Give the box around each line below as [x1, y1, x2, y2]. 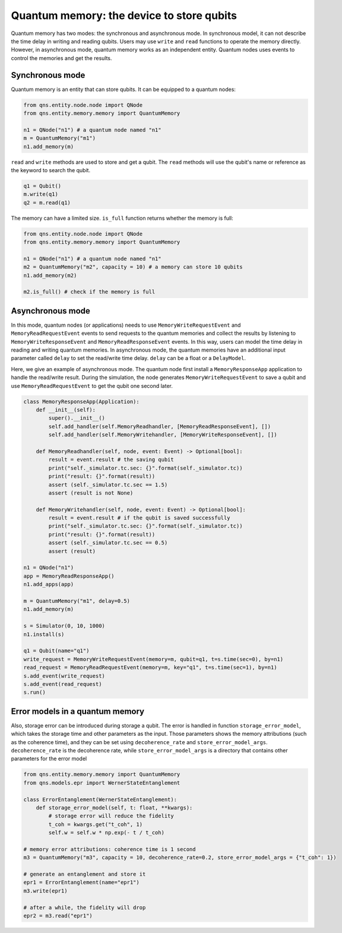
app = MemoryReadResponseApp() [23, 573, 115, 579]
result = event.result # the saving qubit [48, 456, 175, 463]
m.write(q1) [23, 191, 59, 198]
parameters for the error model [11, 755, 87, 763]
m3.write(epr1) [23, 887, 68, 894]
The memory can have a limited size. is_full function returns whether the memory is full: [11, 214, 234, 222]
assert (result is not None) [48, 489, 134, 496]
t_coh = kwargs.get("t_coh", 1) [48, 821, 142, 828]
